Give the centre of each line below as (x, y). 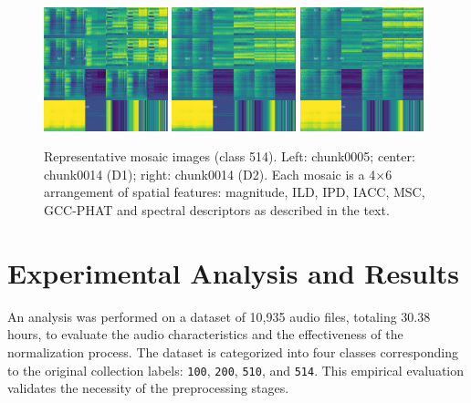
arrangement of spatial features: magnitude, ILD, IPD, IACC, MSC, (235, 192)
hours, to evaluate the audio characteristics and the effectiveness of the (205, 334)
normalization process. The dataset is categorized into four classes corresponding (233, 351)
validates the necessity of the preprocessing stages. (148, 388)
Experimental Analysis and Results (234, 272)
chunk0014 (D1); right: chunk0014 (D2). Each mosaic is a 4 (210, 174)
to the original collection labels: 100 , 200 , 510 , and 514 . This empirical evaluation (235, 370)
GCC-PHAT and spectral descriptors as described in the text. (217, 210)
